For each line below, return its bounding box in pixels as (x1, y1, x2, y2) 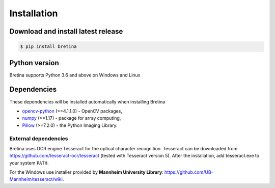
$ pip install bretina (20, 44, 77, 49)
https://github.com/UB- (164, 169, 213, 175)
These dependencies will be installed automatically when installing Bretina (9, 98, 166, 104)
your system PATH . (9, 159, 49, 166)
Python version (9, 59, 60, 67)
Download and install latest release (9, 27, 123, 36)
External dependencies (9, 135, 68, 142)
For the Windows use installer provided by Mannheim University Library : (9, 169, 163, 175)
